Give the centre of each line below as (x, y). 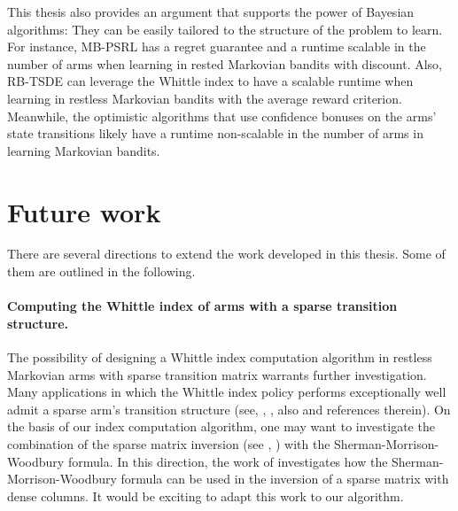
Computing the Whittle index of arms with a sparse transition (202, 306)
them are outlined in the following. (101, 271)
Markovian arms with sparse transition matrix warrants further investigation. (217, 374)
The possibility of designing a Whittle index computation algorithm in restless (220, 357)
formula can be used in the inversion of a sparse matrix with (285, 479)
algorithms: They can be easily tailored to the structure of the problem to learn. (225, 29)
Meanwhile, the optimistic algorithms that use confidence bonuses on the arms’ (222, 116)
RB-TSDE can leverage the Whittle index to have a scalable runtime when (210, 81)
